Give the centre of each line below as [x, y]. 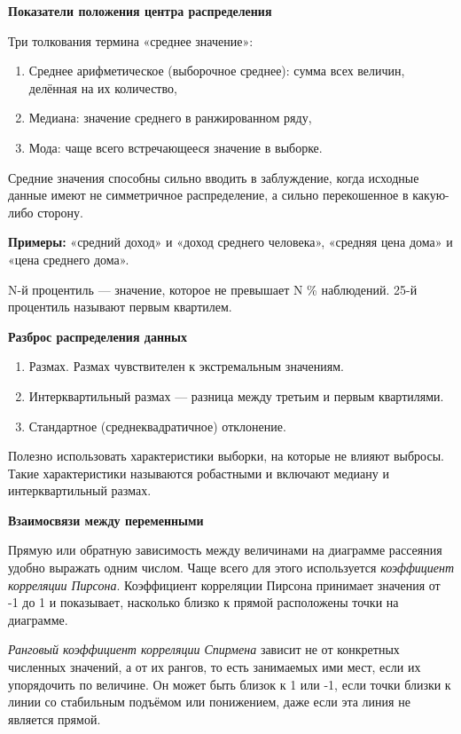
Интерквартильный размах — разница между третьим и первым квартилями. [236, 395]
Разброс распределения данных [98, 336]
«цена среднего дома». [69, 259]
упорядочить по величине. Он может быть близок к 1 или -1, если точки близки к [230, 684]
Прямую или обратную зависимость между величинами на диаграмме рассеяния [225, 550]
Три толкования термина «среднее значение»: [131, 40]
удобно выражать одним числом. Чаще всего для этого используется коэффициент [231, 568]
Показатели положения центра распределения [140, 11]
